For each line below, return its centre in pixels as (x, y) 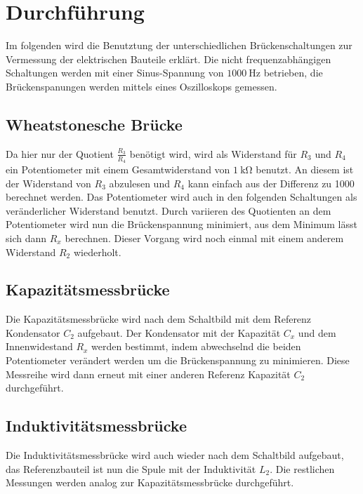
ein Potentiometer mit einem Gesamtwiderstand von (118, 169)
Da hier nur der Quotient (60, 153)
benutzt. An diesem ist (305, 169)
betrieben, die (293, 73)
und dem (317, 332)
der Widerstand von (48, 183)
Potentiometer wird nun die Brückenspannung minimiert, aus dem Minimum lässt (181, 224)
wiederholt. (97, 252)
